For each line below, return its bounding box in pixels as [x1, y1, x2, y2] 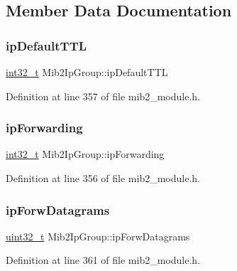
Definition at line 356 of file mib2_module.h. [6, 171, 201, 185]
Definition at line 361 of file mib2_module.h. [6, 253, 201, 267]
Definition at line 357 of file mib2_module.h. [6, 88, 201, 103]
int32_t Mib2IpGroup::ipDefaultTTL [6, 65, 168, 79]
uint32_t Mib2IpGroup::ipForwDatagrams [6, 228, 190, 243]
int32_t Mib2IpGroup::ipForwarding [6, 147, 165, 161]
